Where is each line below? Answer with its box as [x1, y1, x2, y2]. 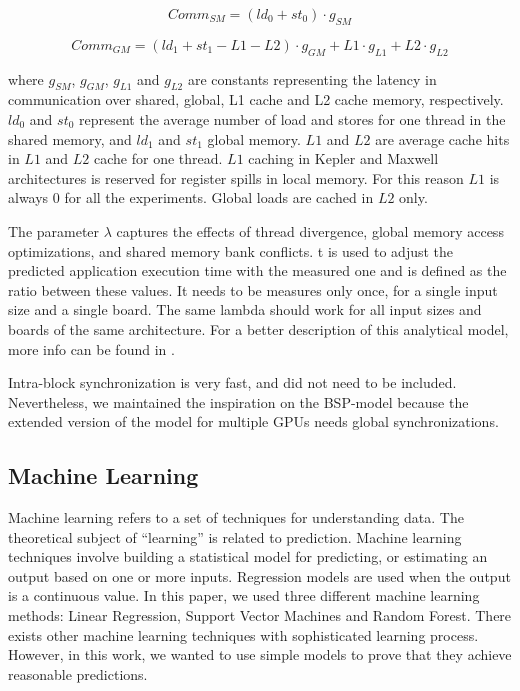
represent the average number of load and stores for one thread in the [79, 108, 506, 129]
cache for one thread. [94, 148, 223, 169]
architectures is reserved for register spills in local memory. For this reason [8, 167, 464, 188]
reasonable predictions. [8, 663, 148, 684]
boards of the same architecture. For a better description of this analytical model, [8, 318, 509, 339]
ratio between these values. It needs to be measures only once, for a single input [8, 279, 498, 300]
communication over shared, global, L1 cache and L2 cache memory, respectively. [8, 89, 504, 110]
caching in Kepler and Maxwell [248, 148, 439, 169]
